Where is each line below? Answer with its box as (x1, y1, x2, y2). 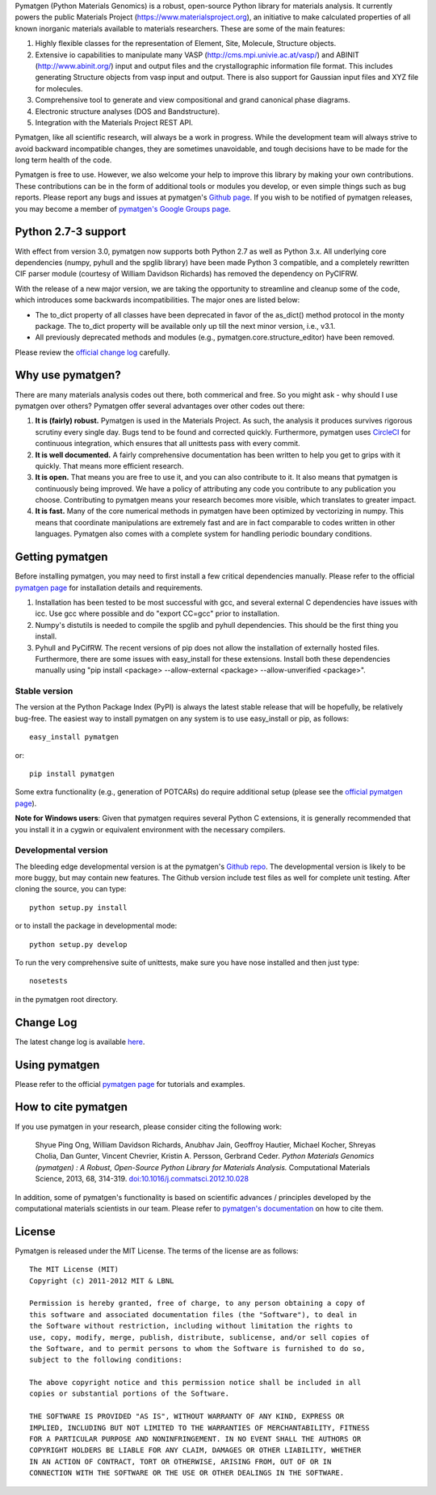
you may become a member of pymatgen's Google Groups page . (15, 204, 232, 213)
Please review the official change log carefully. (15, 347, 170, 357)
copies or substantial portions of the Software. (29, 1389, 230, 1398)
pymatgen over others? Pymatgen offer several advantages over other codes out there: (15, 401, 305, 411)
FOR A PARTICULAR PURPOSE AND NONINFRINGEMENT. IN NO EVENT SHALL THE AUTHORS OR (29, 1434, 362, 1444)
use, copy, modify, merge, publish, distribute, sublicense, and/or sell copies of (29, 1333, 371, 1341)
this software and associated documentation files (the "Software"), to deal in (29, 1310, 358, 1319)
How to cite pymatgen (15, 1100, 128, 1114)
